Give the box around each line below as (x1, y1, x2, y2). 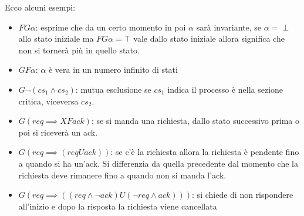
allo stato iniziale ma (18, 32, 94, 45)
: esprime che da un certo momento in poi (35, 21, 186, 33)
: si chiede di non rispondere (192, 188, 293, 201)
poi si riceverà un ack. (18, 126, 98, 138)
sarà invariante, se (196, 21, 262, 33)
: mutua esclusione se (75, 83, 151, 95)
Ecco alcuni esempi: (5, 1, 76, 13)
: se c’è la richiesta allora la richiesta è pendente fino (110, 146, 299, 158)
